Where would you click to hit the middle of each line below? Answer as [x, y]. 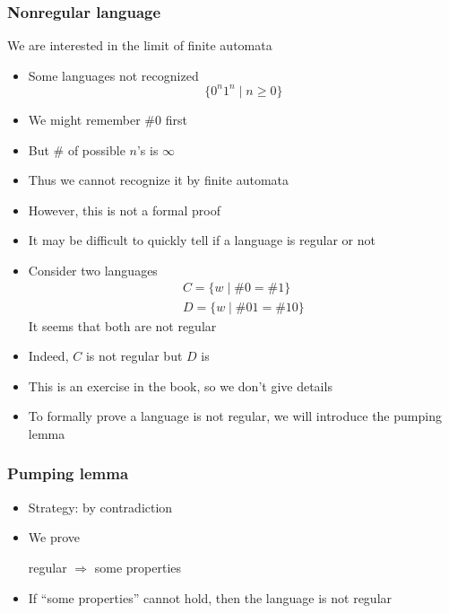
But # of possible [77, 149]
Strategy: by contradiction [100, 507]
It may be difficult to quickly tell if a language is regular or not [202, 240]
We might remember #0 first [108, 119]
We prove [54, 537]
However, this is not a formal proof [124, 210]
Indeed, [48, 356]
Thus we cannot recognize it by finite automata [159, 180]
